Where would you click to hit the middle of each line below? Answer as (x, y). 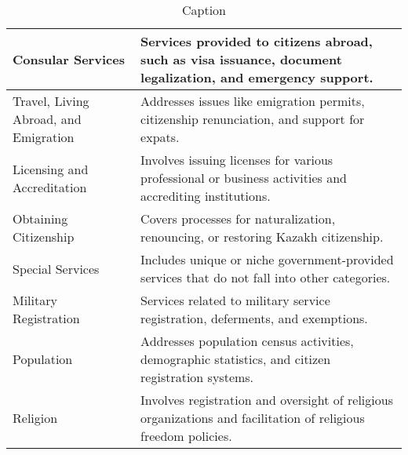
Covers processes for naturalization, (238, 218)
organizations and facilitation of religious (253, 418)
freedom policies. (186, 436)
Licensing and (51, 169)
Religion (35, 418)
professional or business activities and (244, 178)
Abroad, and (47, 119)
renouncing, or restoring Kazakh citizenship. (262, 237)
